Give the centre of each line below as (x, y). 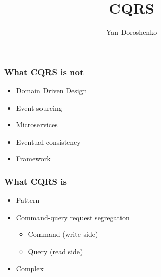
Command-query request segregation (73, 217)
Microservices (37, 125)
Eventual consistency (48, 141)
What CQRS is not (44, 71)
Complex (30, 268)
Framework (33, 159)
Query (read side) (55, 251)
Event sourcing (39, 107)
